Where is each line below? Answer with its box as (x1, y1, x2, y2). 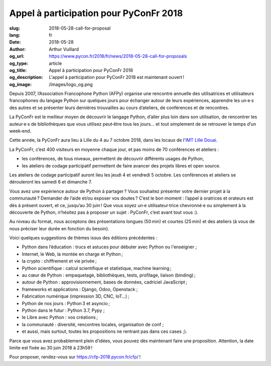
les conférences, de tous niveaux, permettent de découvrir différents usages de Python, (22, 156, 204, 162)
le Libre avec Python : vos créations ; (22, 314, 98, 320)
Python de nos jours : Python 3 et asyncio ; (22, 300, 110, 306)
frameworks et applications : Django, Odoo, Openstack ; (22, 286, 138, 292)
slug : (9, 25, 20, 31)
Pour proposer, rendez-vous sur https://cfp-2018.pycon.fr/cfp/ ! (9, 354, 141, 360)
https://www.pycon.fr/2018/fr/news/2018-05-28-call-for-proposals (49, 53, 187, 59)
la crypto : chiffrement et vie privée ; (22, 258, 97, 264)
